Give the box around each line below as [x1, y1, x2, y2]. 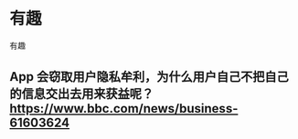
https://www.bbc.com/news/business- [9, 101, 239, 116]
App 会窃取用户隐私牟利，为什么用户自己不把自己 [9, 69, 290, 84]
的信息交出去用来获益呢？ [9, 86, 154, 102]
